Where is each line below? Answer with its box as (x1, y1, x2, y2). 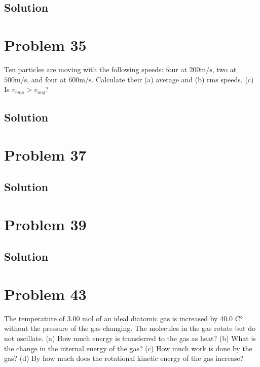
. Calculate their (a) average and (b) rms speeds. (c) (91, 74, 254, 84)
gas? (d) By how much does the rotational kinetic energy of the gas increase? (4, 353, 244, 363)
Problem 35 (4, 34, 87, 55)
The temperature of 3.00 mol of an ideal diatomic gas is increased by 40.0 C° (4, 313, 243, 323)
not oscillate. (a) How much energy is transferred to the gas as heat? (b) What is (4, 332, 256, 343)
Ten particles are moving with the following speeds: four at (4, 64, 187, 74)
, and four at (27, 74, 66, 84)
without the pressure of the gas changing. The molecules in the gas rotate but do (4, 323, 255, 333)
